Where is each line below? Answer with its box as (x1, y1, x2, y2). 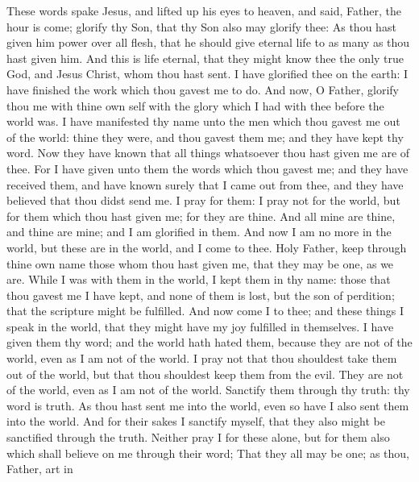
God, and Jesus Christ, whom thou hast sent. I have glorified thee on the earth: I (6, 65, 409, 82)
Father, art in (6, 460, 73, 477)
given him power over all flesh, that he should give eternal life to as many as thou (6, 34, 410, 51)
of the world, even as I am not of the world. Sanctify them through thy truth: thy (6, 381, 410, 398)
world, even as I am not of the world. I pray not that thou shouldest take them (6, 350, 397, 367)
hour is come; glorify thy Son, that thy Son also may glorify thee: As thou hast (6, 18, 396, 35)
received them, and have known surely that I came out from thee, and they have (6, 176, 404, 193)
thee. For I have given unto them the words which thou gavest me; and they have (6, 160, 409, 177)
